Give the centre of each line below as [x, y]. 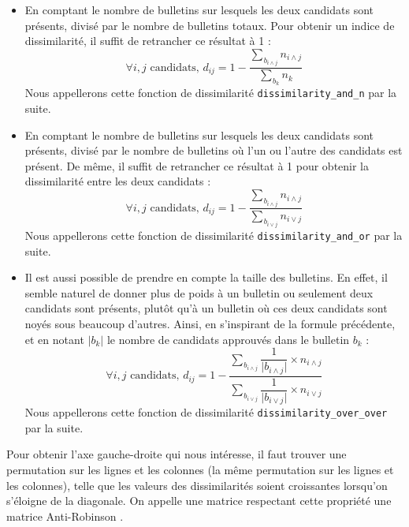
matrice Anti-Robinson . [65, 516]
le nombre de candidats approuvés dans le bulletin [228, 339]
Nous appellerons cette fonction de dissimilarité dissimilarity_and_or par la [214, 235]
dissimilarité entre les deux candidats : [118, 181]
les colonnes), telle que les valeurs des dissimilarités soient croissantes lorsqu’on [197, 485]
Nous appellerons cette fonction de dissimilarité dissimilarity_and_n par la [211, 93]
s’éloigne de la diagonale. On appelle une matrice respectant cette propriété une [199, 501]
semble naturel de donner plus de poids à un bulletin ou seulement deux [199, 292]
